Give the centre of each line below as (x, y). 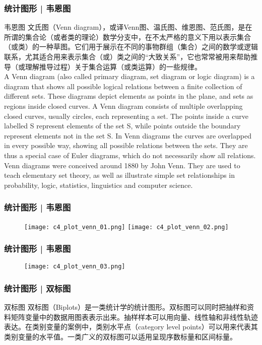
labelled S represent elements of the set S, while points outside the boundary (122, 126)
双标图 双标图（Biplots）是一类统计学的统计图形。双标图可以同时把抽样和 (126, 307)
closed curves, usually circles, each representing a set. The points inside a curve (126, 116)
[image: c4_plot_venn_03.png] (75, 267)
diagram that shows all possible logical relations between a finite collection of (123, 86)
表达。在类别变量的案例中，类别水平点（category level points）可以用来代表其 (131, 327)
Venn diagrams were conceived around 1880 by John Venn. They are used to (122, 165)
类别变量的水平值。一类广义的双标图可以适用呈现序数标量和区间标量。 (120, 337)
